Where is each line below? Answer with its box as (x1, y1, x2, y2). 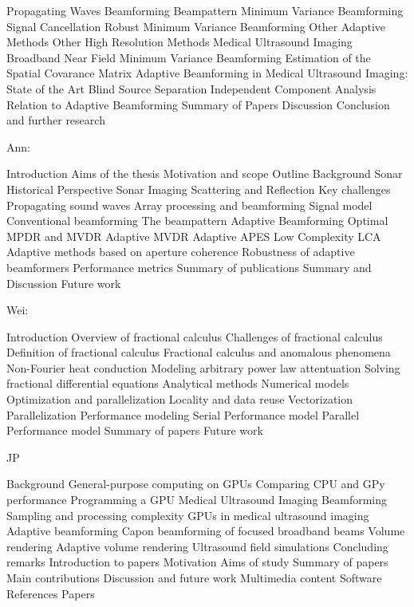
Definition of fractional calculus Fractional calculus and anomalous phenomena (6, 344, 391, 361)
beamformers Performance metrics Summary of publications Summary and (6, 258, 372, 275)
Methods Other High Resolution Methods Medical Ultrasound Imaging (6, 34, 353, 50)
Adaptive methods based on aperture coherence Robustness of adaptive (6, 243, 355, 260)
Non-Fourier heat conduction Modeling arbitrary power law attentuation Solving (6, 359, 400, 376)
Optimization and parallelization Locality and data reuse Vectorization (6, 391, 353, 408)
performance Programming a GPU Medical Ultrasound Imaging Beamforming (6, 491, 388, 508)
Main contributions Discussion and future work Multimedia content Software (6, 570, 382, 585)
